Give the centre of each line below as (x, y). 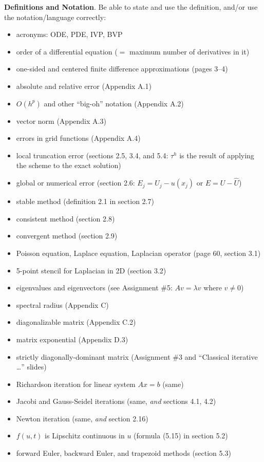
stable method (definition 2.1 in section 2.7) (85, 201)
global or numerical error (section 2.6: (76, 183)
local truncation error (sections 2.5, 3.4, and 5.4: (92, 155)
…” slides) (31, 367)
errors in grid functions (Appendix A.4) (78, 138)
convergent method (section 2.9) (67, 236)
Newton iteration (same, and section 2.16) (82, 418)
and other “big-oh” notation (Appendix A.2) (114, 103)
